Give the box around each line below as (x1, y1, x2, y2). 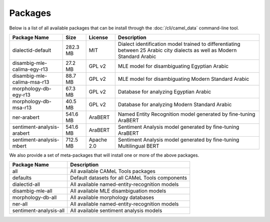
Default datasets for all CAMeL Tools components (70, 175, 187, 182)
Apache (88, 136, 107, 143)
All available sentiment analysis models (70, 207, 162, 214)
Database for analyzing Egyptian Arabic (117, 88, 211, 95)
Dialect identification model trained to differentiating (117, 40, 240, 47)
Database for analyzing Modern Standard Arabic (117, 101, 232, 108)
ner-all (12, 201, 27, 208)
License (88, 34, 108, 41)
